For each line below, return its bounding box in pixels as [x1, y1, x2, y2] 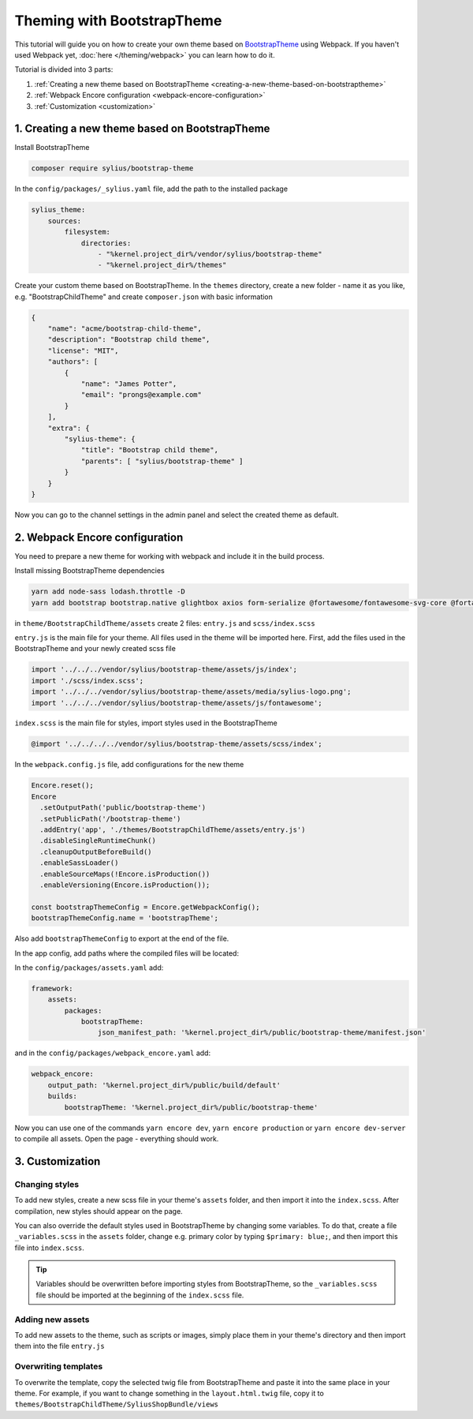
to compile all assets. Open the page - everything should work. [14, 1133, 219, 1144]
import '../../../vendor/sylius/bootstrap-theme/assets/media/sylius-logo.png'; [31, 687, 352, 696]
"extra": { [47, 423, 90, 432]
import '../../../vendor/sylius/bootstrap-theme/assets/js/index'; [31, 665, 298, 674]
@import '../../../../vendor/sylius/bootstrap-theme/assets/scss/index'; [31, 739, 322, 749]
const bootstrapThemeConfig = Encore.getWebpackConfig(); [31, 902, 260, 912]
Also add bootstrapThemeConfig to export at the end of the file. [14, 934, 229, 943]
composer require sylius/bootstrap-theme [31, 164, 194, 173]
